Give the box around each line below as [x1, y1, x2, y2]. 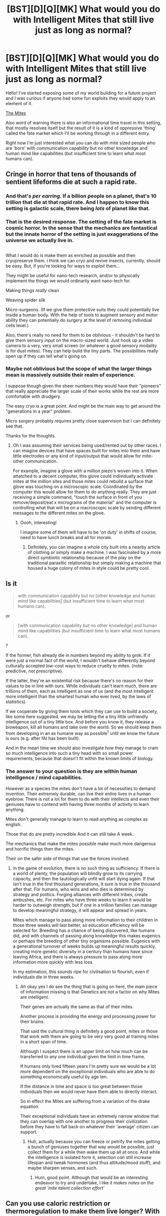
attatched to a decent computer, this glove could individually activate [12, 473, 154, 479]
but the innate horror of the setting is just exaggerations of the [5, 231, 159, 238]
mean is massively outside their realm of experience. [5, 371, 135, 378]
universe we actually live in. [5, 237, 74, 244]
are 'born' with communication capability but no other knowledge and [5, 145, 148, 151]
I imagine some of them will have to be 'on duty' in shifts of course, [20, 529, 157, 535]
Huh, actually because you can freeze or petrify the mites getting [27, 1138, 160, 1144]
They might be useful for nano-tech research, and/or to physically [5, 272, 140, 278]
